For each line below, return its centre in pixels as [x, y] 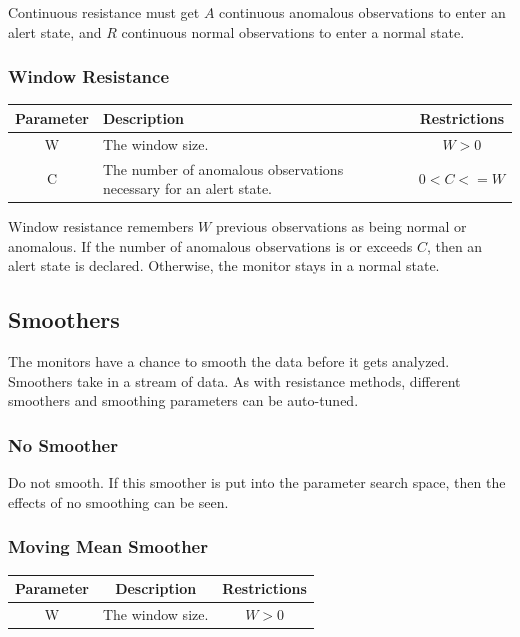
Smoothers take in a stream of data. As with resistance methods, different [234, 380]
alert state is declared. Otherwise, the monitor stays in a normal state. [224, 265]
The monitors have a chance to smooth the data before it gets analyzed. [229, 361]
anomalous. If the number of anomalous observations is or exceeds [210, 245]
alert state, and [55, 31]
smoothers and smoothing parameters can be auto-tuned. [183, 400]
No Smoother [63, 444]
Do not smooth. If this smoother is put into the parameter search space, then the [257, 482]
